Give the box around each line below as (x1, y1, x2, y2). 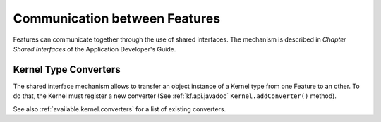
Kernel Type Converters (13, 63, 121, 75)
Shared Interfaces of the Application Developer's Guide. (13, 44, 176, 53)
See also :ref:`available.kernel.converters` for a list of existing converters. (13, 104, 226, 113)
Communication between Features (13, 11, 221, 26)
